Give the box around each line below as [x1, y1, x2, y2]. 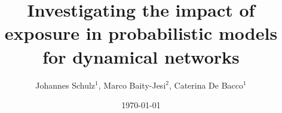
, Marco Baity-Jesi [98, 79, 166, 91]
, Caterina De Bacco [168, 79, 244, 91]
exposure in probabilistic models [4, 21, 278, 45]
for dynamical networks [42, 44, 240, 68]
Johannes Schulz [35, 79, 96, 91]
